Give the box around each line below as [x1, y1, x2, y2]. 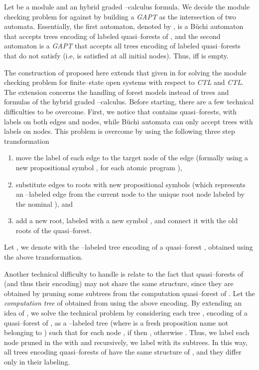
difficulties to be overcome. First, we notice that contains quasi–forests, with [4, 106, 237, 116]
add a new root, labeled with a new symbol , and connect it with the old [15, 215, 238, 226]
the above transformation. [4, 252, 83, 262]
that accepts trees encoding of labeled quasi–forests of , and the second [4, 30, 221, 41]
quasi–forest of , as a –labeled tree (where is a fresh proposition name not [4, 317, 229, 328]
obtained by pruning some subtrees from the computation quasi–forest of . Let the [4, 288, 255, 298]
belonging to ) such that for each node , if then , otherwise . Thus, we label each [4, 327, 250, 338]
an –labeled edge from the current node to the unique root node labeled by [15, 189, 245, 199]
